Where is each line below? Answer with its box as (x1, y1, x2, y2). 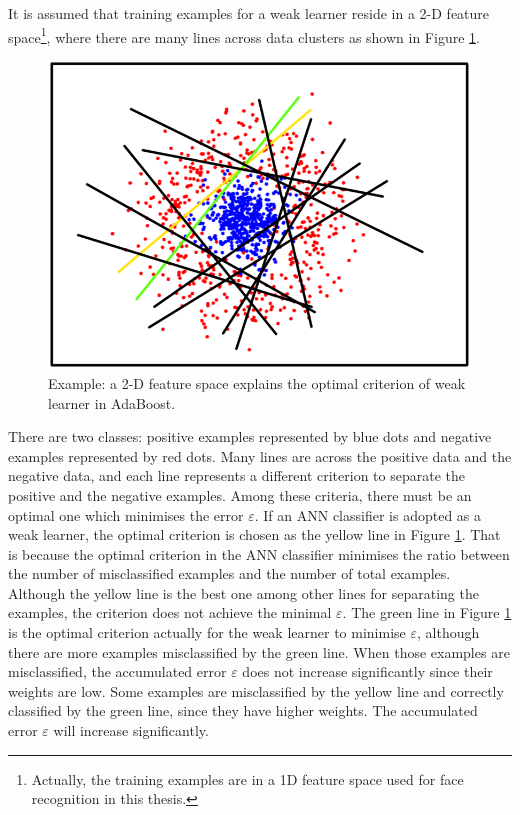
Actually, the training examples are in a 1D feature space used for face (31, 768, 464, 789)
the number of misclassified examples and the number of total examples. (8, 563, 451, 584)
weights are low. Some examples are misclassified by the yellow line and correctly (8, 680, 504, 701)
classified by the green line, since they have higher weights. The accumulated (8, 700, 478, 721)
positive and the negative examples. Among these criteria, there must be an (8, 484, 472, 505)
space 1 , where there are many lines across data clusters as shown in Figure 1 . (8, 23, 480, 47)
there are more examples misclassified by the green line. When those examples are (8, 641, 510, 662)
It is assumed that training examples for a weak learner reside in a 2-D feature (8, 3, 490, 23)
